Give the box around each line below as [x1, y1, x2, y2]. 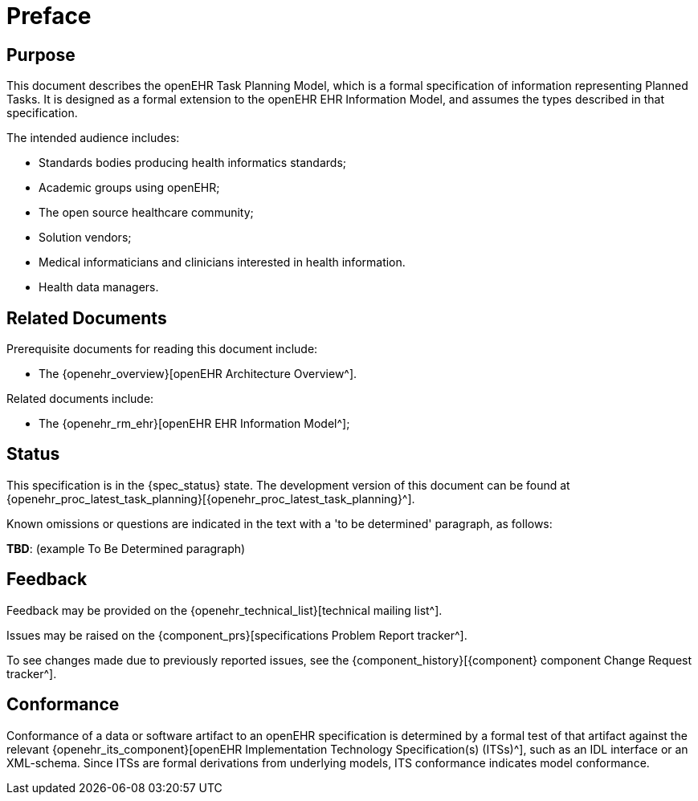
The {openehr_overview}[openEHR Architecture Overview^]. [39, 367, 357, 381]
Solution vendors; [39, 230, 132, 245]
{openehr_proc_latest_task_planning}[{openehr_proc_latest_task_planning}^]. [6, 491, 415, 506]
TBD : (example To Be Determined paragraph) [6, 541, 246, 555]
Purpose [6, 44, 76, 65]
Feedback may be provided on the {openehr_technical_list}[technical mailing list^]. [6, 603, 443, 617]
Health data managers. [39, 280, 159, 295]
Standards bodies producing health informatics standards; [39, 156, 346, 170]
